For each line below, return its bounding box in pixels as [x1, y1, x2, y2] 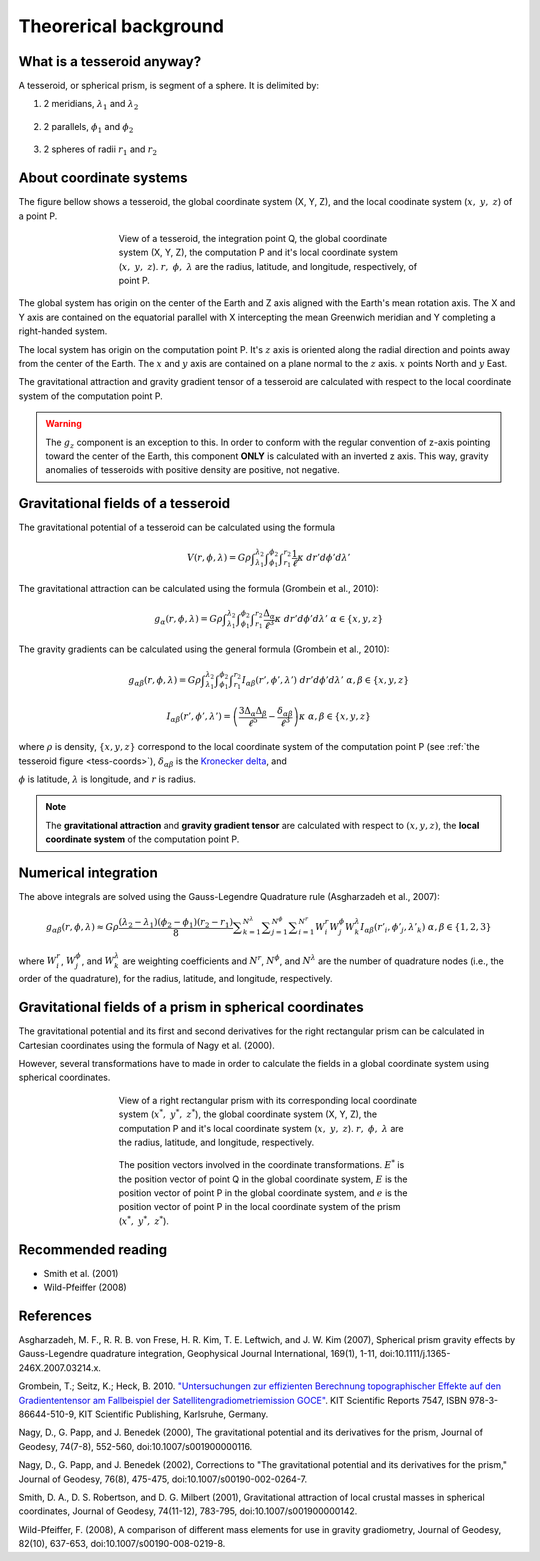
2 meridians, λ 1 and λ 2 [43, 98, 139, 112]
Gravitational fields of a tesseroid [18, 495, 230, 512]
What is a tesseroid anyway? [18, 53, 202, 70]
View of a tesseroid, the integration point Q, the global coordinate [118, 232, 388, 244]
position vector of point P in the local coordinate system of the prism [118, 1201, 401, 1213]
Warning [45, 418, 82, 430]
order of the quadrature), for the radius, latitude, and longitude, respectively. [18, 973, 334, 985]
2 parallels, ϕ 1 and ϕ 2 [43, 120, 134, 135]
